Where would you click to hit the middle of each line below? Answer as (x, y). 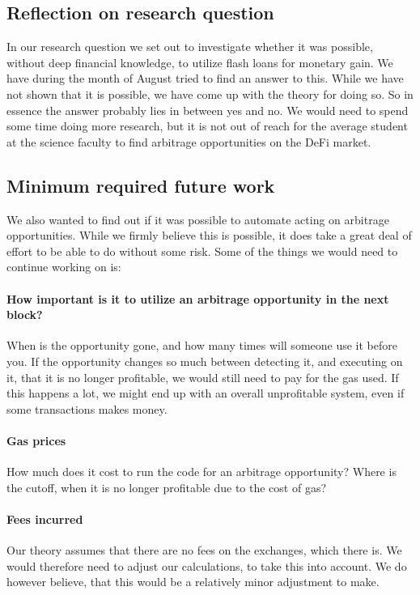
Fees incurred (45, 518)
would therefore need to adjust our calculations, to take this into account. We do (207, 565)
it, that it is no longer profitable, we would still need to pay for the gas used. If (203, 377)
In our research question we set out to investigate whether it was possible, (190, 47)
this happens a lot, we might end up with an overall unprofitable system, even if (206, 393)
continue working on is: (64, 267)
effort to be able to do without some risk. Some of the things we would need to (202, 251)
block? (25, 314)
